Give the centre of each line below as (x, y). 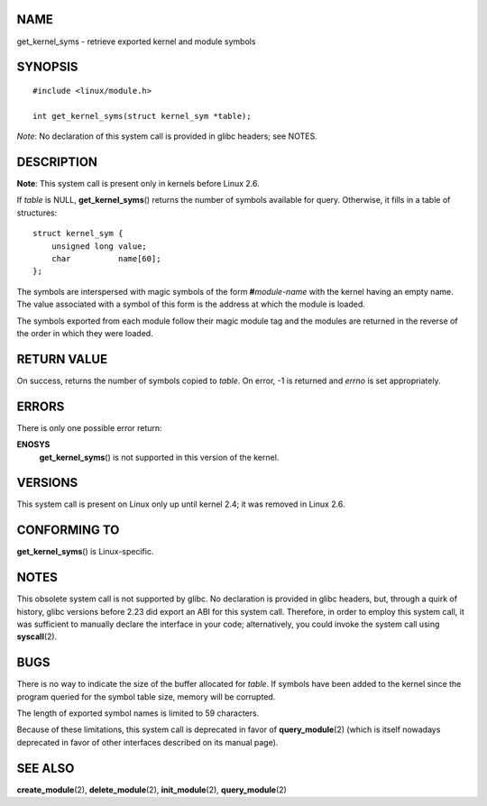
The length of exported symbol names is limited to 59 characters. (138, 713)
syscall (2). (37, 637)
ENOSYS (33, 444)
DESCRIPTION (57, 162)
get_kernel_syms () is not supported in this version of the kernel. (159, 457)
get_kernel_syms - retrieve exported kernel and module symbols (136, 41)
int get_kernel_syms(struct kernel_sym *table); (142, 116)
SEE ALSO (46, 768)
